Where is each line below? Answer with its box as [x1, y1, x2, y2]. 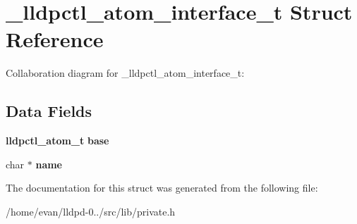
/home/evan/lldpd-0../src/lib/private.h [6, 204, 176, 218]
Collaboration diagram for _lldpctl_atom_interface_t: [6, 66, 245, 80]
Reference [6, 25, 104, 54]
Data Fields [6, 100, 92, 122]
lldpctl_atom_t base [6, 133, 109, 148]
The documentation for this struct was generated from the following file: [6, 180, 318, 195]
